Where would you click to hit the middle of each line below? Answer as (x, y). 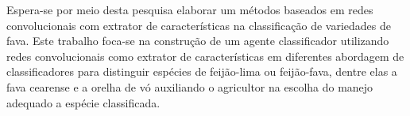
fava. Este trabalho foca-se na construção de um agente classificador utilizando (198, 41)
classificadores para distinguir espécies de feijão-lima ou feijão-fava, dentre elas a (202, 71)
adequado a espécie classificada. (83, 102)
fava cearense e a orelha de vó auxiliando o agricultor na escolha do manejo (190, 86)
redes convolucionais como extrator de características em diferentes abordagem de (205, 56)
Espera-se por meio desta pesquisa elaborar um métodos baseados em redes (190, 9)
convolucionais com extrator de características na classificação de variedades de (199, 25)
